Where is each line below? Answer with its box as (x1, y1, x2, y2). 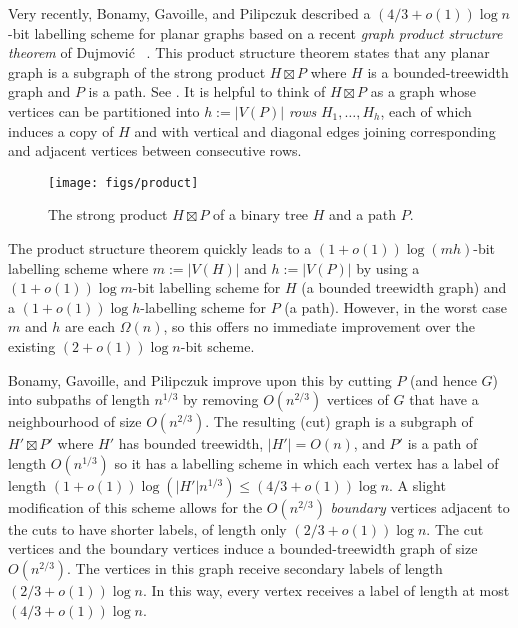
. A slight (389, 474, 446, 495)
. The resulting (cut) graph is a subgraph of (205, 411, 473, 432)
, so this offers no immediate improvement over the (163, 316, 475, 337)
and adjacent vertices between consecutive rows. (8, 140, 302, 161)
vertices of (326, 389, 389, 410)
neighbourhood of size (8, 411, 142, 432)
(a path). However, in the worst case (284, 296, 507, 317)
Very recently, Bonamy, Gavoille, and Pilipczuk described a (8, 3, 371, 23)
